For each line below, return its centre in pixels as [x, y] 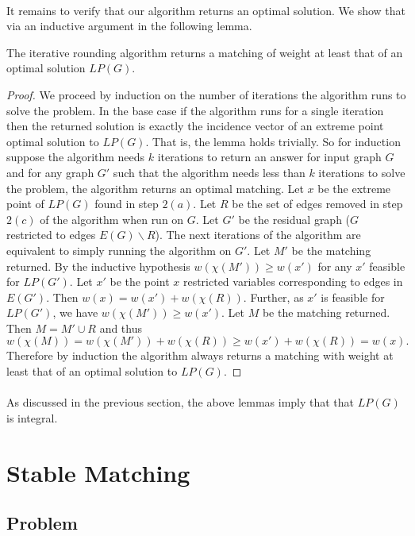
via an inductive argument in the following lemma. [129, 26]
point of [25, 204]
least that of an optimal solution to [92, 371]
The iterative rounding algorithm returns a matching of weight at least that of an [205, 52]
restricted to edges [51, 235]
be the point [140, 281]
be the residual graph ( [294, 219]
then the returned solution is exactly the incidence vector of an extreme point [195, 126]
